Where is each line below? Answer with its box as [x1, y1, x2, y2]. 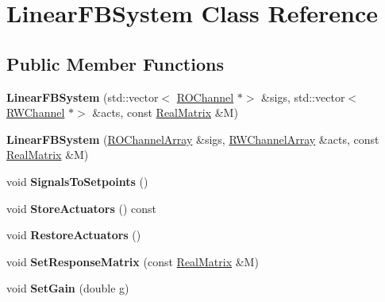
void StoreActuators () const [6, 199, 157, 216]
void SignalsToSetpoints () [6, 172, 148, 189]
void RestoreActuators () [6, 226, 141, 243]
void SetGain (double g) [6, 280, 129, 296]
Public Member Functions [6, 51, 224, 75]
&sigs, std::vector [261, 88, 345, 105]
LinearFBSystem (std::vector [6, 88, 159, 105]
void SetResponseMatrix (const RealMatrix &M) [6, 253, 259, 269]
